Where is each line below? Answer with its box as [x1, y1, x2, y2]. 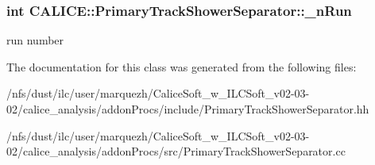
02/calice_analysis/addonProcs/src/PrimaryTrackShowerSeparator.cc [6, 143, 346, 159]
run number [6, 32, 64, 48]
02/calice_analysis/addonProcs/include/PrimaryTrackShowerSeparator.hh [6, 101, 369, 117]
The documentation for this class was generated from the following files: [6, 58, 357, 75]
